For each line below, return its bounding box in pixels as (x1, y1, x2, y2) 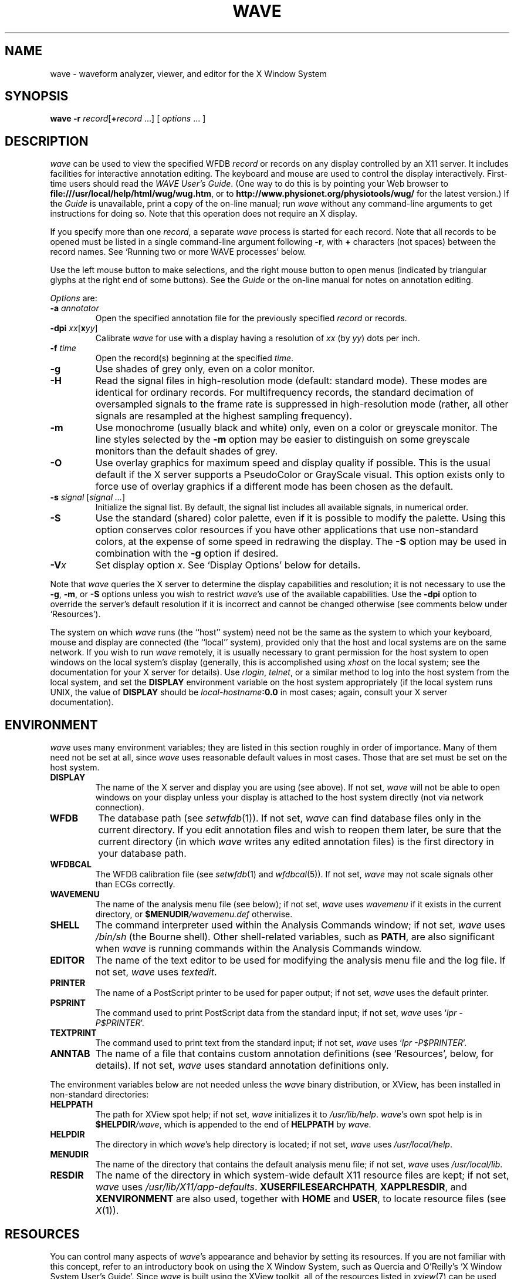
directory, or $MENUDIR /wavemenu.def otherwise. (95, 909, 293, 920)
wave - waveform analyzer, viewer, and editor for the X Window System (50, 68, 327, 79)
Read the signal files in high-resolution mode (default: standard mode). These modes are (95, 375, 488, 387)
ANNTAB (50, 1048, 90, 1060)
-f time (50, 343, 76, 354)
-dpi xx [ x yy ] (50, 323, 98, 334)
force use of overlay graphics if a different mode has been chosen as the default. (95, 480, 454, 493)
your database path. (98, 847, 187, 860)
